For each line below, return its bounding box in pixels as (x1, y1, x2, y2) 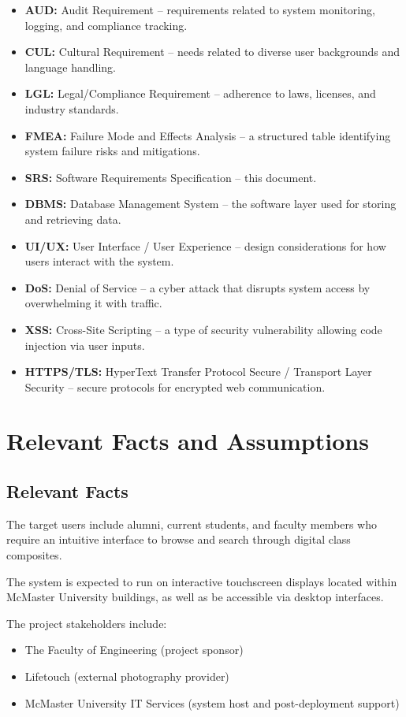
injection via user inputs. (24, 336, 145, 353)
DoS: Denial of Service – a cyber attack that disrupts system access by (24, 279, 371, 295)
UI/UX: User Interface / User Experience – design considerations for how (24, 237, 386, 254)
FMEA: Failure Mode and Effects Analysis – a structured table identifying (24, 127, 391, 143)
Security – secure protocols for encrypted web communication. (24, 378, 326, 395)
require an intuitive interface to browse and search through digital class (6, 531, 351, 548)
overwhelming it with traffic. (24, 295, 162, 311)
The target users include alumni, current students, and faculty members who (6, 515, 377, 532)
